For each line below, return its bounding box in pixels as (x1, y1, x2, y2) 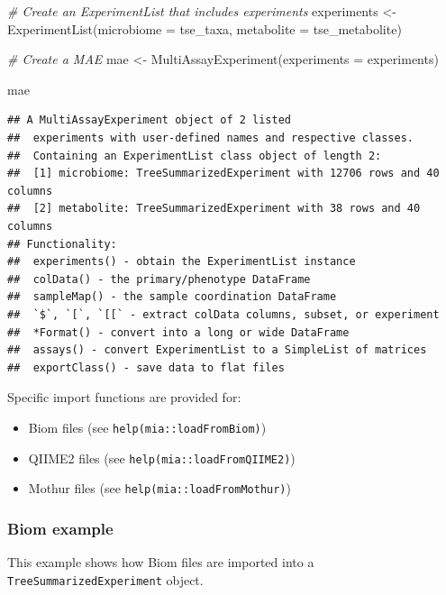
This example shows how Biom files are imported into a (7, 553, 314, 572)
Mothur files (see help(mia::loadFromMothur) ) (28, 479, 291, 498)
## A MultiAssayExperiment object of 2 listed (7, 114, 291, 127)
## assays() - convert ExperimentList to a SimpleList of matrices (7, 343, 427, 357)
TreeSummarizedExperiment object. (7, 570, 204, 589)
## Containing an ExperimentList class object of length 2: (7, 149, 382, 162)
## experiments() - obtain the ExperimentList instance (7, 255, 356, 269)
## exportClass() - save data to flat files (7, 361, 285, 374)
